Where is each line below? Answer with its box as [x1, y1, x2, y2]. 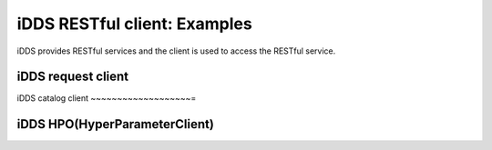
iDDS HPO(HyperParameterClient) [16, 116, 214, 132]
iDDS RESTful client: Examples [16, 14, 252, 34]
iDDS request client [16, 69, 129, 85]
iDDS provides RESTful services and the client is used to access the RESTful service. [16, 45, 336, 56]
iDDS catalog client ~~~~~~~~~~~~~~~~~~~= [16, 93, 197, 104]
